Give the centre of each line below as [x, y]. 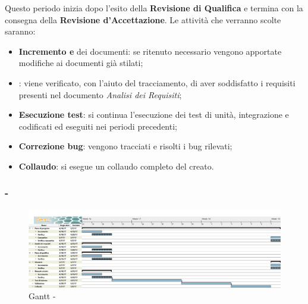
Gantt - [42, 296]
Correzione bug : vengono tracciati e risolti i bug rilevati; [125, 146]
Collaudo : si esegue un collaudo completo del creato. [116, 166]
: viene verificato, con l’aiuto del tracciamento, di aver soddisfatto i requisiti [157, 82]
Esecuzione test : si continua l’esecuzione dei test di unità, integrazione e [154, 115]
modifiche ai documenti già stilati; [81, 63]
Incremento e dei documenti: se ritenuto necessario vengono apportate [150, 51]
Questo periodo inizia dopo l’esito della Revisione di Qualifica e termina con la [154, 8]
